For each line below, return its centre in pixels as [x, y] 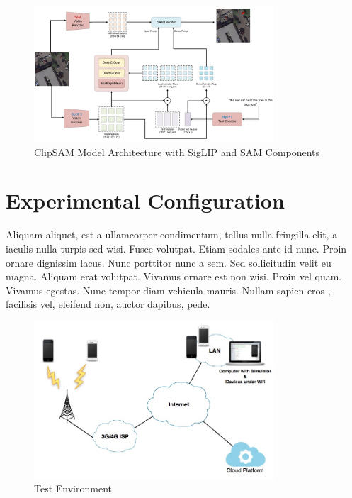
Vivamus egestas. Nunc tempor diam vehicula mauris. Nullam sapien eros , [168, 290]
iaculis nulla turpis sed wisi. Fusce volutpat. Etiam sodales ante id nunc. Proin [176, 249]
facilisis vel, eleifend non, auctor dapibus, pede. [108, 304]
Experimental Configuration [145, 200]
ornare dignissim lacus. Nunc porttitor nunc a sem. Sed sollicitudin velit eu [169, 262]
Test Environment [73, 488]
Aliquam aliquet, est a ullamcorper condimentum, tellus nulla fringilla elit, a [172, 234]
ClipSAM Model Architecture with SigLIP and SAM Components [177, 151]
